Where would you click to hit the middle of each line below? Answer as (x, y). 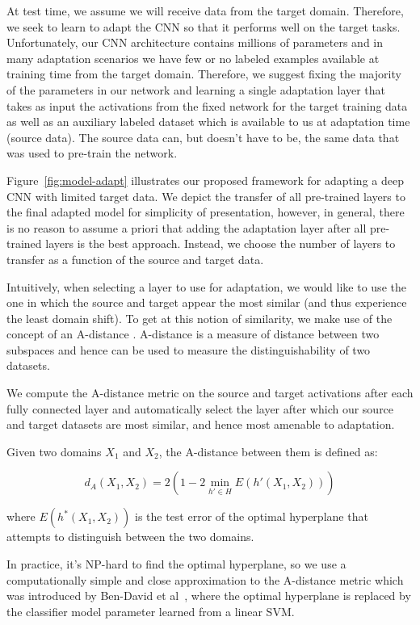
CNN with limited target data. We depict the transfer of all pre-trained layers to (206, 196)
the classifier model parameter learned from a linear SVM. (151, 611)
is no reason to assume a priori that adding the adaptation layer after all (187, 227)
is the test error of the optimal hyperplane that (251, 516)
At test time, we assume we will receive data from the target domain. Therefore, (205, 10)
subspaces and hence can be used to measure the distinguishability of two (189, 349)
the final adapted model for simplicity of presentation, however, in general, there (206, 212)
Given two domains (54, 451)
